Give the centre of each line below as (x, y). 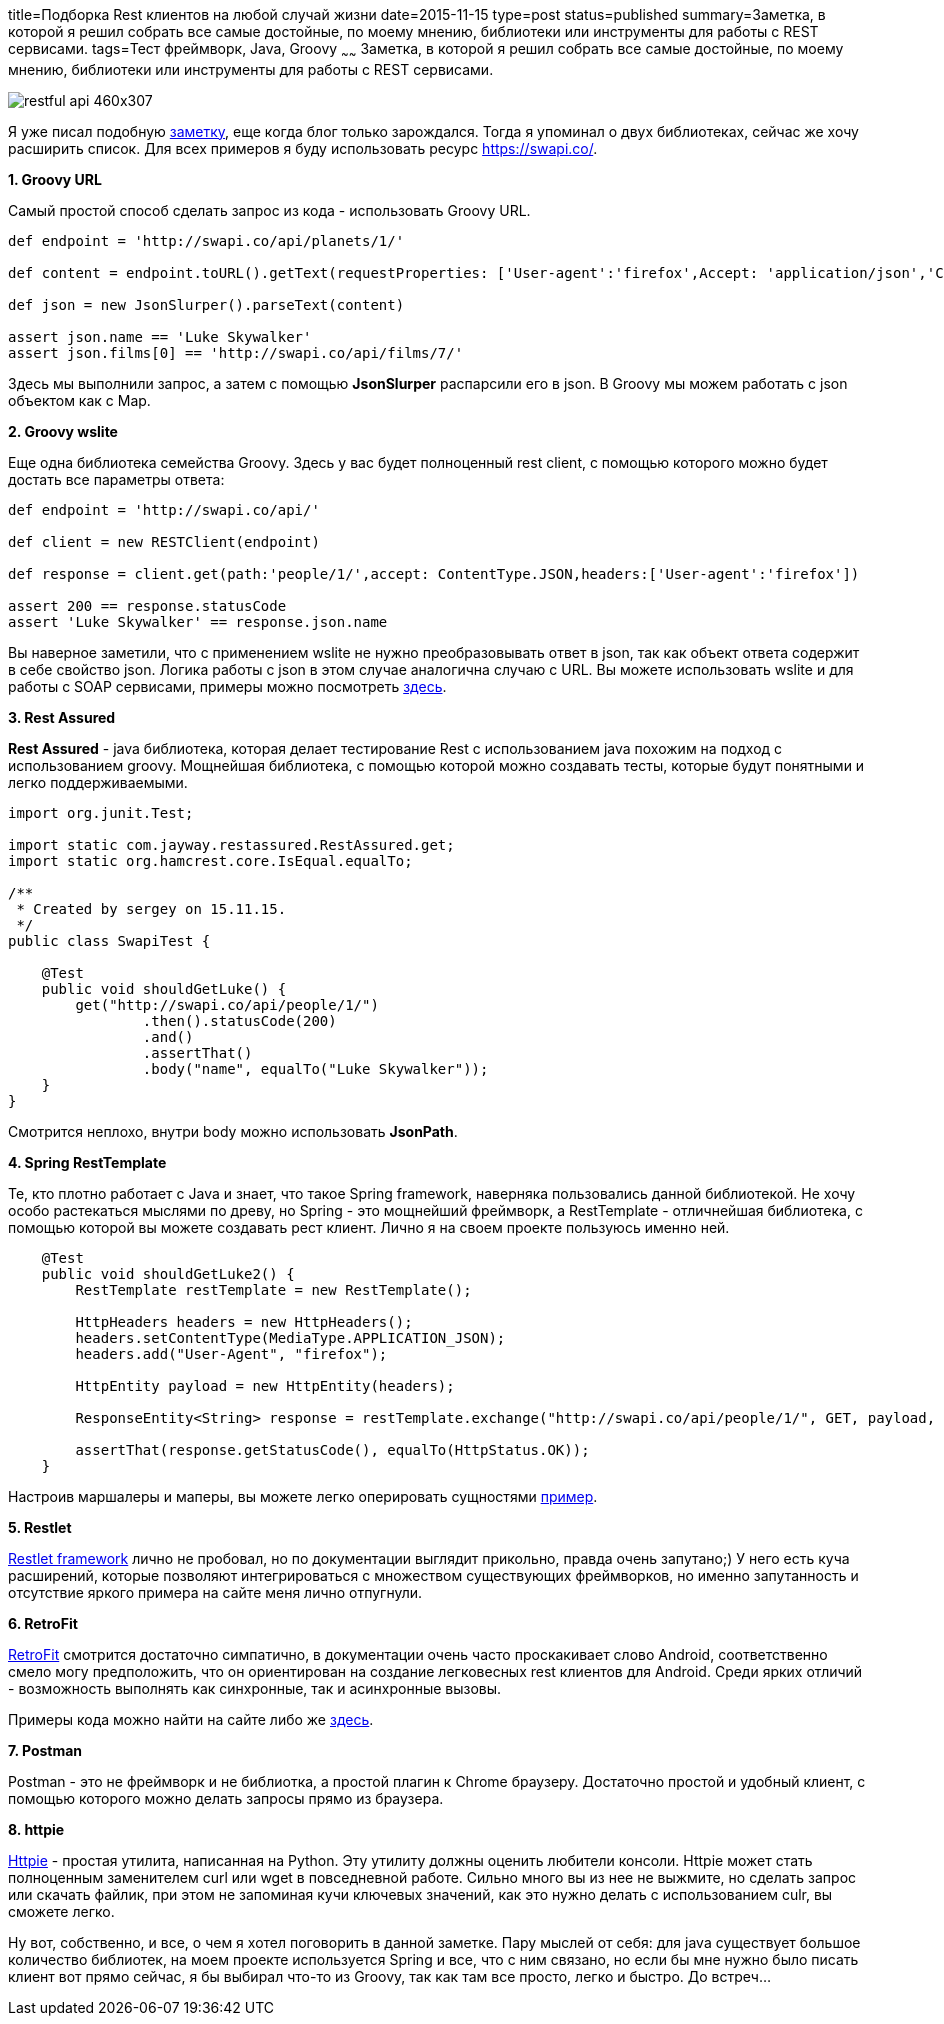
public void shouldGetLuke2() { (168, 1273)
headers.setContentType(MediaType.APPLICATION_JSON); (290, 1337)
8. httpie (36, 1829)
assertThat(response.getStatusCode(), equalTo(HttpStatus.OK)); (332, 1449)
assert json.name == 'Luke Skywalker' (160, 336)
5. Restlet (40, 1527)
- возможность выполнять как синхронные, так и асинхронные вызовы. (255, 1688)
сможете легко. (61, 1911)
